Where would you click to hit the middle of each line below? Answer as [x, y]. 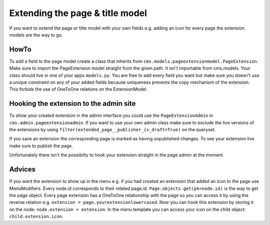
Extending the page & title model [78, 13]
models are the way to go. [36, 35]
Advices [22, 170]
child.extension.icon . [36, 216]
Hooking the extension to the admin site [72, 103]
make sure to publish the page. [41, 146]
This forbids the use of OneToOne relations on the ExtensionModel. [78, 89]
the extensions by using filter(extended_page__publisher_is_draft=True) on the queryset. [112, 130]
